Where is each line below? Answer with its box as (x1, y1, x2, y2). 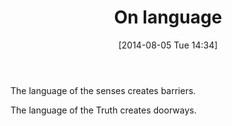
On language (113, 6, 223, 29)
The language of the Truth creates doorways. (10, 104, 197, 116)
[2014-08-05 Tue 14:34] (118, 39, 218, 51)
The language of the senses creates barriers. (10, 84, 197, 96)
